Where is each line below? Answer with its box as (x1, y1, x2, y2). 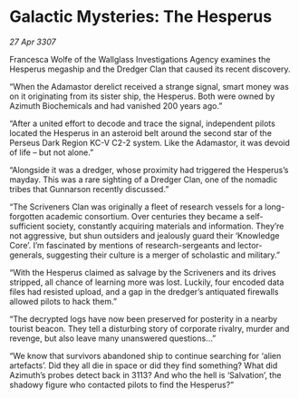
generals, (9, 249, 45, 260)
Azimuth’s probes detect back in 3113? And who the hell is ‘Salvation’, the (9, 369, 282, 380)
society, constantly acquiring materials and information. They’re (46, 220, 285, 231)
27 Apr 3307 (9, 36, 56, 47)
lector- (236, 239, 263, 250)
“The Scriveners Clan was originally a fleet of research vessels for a (9, 201, 263, 212)
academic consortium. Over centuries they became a (45, 210, 245, 221)
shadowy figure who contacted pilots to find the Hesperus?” (9, 379, 234, 390)
